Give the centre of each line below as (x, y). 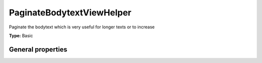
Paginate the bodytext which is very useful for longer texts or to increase (82, 27)
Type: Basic (21, 36)
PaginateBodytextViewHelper (70, 13)
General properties (38, 49)
